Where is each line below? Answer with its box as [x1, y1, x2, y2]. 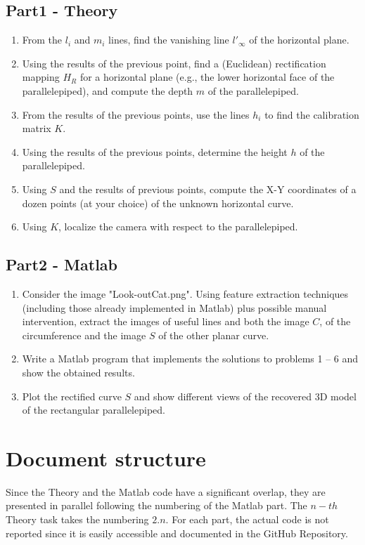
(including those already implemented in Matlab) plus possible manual [22, 300, 327, 315]
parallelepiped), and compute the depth [22, 83, 193, 98]
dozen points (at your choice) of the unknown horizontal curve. [22, 195, 294, 210]
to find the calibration [264, 107, 359, 122]
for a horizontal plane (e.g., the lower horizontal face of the [79, 70, 335, 84]
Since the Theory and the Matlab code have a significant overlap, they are [6, 484, 326, 499]
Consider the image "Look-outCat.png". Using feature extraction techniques [22, 286, 349, 301]
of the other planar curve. [158, 327, 269, 342]
